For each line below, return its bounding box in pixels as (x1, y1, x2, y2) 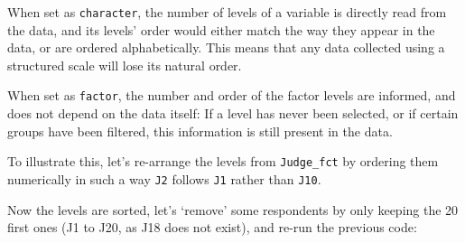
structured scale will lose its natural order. (7, 55, 242, 74)
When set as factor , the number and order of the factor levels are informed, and (7, 86, 456, 105)
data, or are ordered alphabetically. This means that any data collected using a (7, 38, 445, 57)
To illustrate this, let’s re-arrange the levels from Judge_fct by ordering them (7, 152, 439, 171)
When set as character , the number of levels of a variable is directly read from (7, 3, 447, 21)
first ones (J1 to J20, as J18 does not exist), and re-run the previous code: (7, 218, 417, 237)
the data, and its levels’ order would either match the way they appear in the (7, 20, 435, 39)
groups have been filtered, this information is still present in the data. (7, 121, 393, 140)
